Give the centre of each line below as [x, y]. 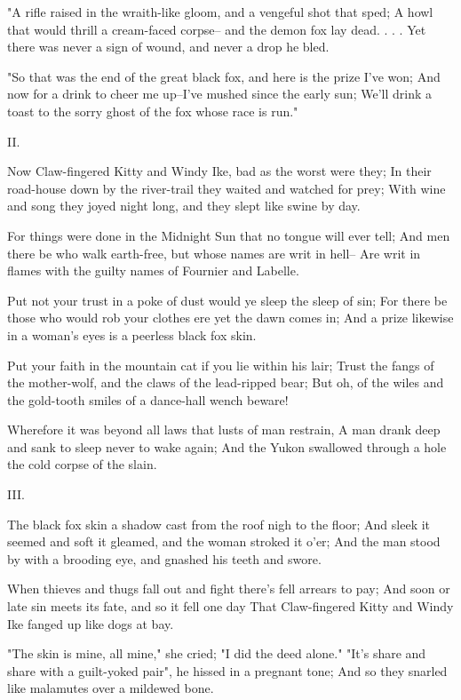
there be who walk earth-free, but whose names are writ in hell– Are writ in [214, 253]
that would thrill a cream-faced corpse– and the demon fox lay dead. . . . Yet [217, 29]
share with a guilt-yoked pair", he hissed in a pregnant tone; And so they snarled [227, 670]
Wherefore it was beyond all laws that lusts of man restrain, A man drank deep [224, 430]
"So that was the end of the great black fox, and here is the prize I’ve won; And [224, 76]
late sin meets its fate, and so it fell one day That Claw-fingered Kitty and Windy [230, 606]
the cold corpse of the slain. [82, 464]
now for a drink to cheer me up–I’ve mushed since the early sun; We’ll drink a [219, 94]
